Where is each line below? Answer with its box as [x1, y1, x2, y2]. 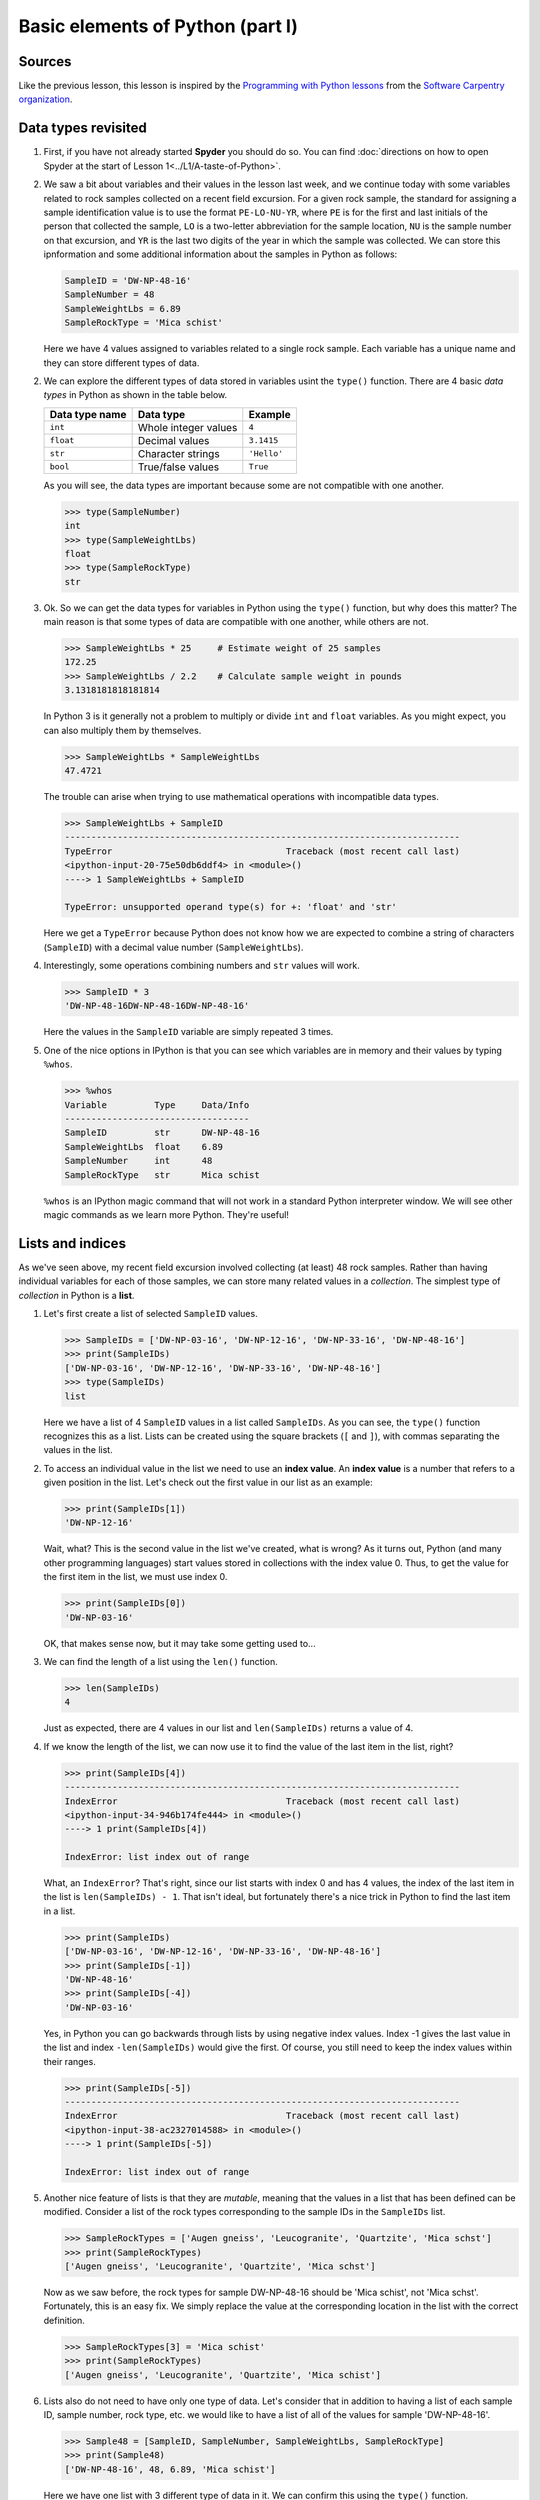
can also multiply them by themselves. [43, 724, 202, 736]
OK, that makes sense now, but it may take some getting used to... [43, 1637, 316, 1649]
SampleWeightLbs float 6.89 [64, 1141, 224, 1152]
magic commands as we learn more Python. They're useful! [43, 1208, 290, 1220]
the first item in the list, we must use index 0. [43, 1571, 228, 1583]
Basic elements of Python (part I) [18, 15, 299, 37]
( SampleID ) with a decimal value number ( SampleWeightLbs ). [43, 941, 304, 953]
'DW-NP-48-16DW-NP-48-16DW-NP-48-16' [64, 1000, 250, 1012]
